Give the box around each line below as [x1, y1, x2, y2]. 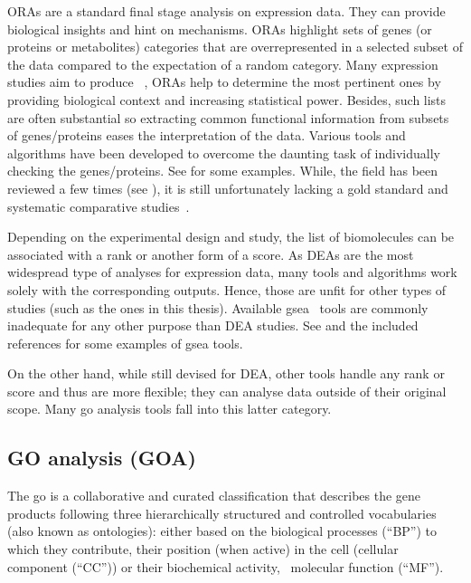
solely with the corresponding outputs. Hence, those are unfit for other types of [7, 280, 447, 299]
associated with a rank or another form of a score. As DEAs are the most [7, 244, 414, 263]
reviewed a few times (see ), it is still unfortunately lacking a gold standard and [7, 178, 448, 197]
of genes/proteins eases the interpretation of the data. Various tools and [7, 126, 406, 145]
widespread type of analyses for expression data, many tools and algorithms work [7, 263, 457, 282]
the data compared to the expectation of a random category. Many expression [7, 54, 438, 73]
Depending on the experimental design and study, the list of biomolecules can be [7, 227, 455, 246]
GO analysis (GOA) [7, 444, 196, 472]
